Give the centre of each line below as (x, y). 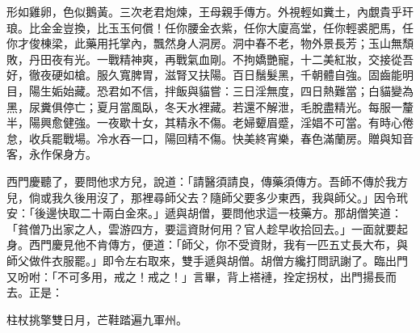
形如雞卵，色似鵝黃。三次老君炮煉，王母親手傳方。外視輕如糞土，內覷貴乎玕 (210, 11)
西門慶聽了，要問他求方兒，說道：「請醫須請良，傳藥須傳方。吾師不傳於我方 (207, 181)
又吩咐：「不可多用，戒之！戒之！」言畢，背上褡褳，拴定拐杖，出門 (185, 276)
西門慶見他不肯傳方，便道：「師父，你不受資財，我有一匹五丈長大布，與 (218, 244)
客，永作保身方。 (52, 154)
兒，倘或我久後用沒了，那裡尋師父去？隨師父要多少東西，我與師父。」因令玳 (207, 197)
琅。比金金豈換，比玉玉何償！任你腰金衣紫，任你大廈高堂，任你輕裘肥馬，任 (210, 27)
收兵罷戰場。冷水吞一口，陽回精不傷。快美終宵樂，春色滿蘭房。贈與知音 (221, 138)
